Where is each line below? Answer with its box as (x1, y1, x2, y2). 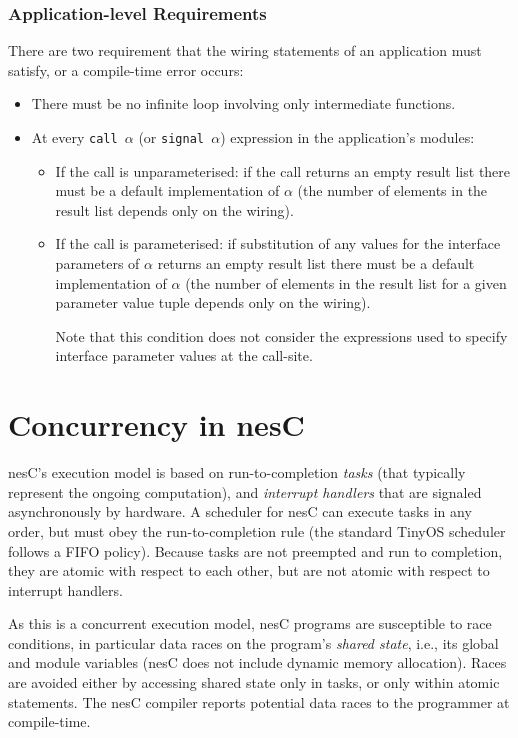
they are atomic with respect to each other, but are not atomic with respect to (8, 560, 490, 581)
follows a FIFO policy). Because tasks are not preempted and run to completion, (8, 540, 503, 561)
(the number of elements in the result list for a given (185, 272, 507, 293)
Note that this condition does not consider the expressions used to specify (55, 325, 508, 346)
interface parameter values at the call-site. (55, 345, 313, 366)
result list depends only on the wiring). (55, 199, 294, 220)
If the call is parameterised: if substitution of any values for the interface (55, 233, 501, 254)
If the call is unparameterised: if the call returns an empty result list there (55, 160, 511, 181)
